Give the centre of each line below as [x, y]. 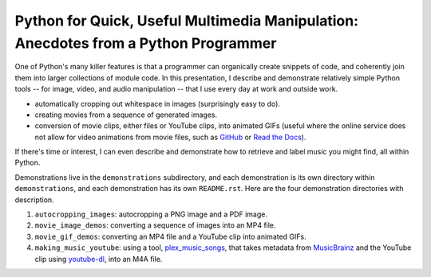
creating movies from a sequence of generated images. [126, 115]
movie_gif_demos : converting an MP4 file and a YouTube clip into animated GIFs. [170, 236]
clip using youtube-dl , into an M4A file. [99, 259]
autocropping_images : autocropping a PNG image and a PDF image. [151, 214]
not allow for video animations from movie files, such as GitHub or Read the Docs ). [170, 137]
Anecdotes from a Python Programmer [146, 43]
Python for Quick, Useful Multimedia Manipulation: [187, 21]
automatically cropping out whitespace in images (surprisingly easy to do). [158, 103]
